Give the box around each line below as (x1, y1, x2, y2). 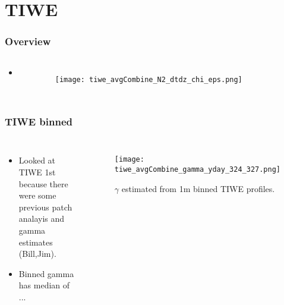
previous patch (18, 200, 72, 213)
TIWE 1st (18, 166, 56, 178)
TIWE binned (5, 114, 72, 129)
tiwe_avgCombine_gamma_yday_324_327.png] (114, 165, 281, 174)
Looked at (18, 154, 56, 166)
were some (18, 189, 56, 202)
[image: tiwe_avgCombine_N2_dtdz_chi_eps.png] (55, 75, 242, 84)
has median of (18, 279, 70, 291)
